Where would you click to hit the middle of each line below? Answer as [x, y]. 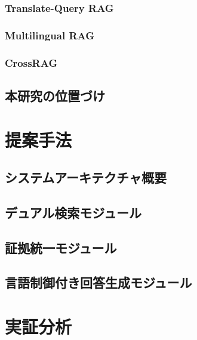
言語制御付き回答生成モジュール [98, 282]
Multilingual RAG [50, 35]
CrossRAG [31, 62]
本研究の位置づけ [55, 95]
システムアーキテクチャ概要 [86, 177]
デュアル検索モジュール [73, 212]
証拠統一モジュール [61, 247]
